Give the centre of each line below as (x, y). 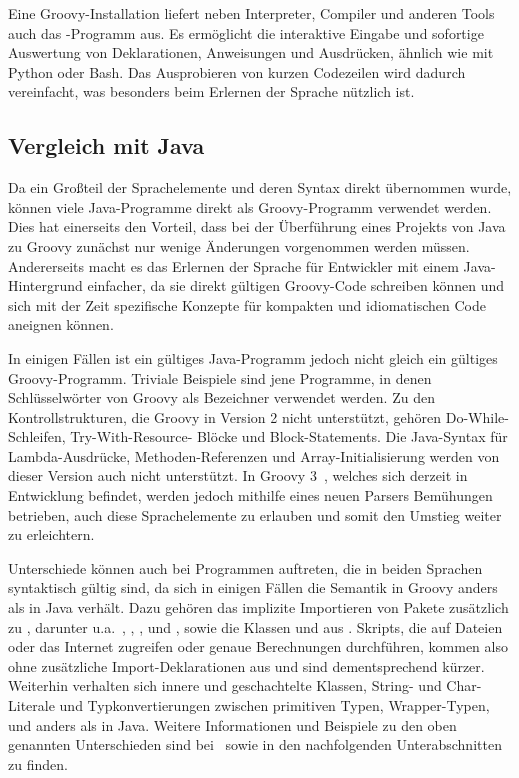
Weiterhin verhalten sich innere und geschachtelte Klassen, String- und (225, 685)
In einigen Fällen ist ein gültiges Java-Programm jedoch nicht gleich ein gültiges (253, 357)
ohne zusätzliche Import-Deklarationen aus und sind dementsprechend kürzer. (246, 665)
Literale (31, 705)
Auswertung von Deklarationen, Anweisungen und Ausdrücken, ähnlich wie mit (251, 52)
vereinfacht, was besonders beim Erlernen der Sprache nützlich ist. (211, 91)
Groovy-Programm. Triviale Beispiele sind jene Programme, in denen (220, 377)
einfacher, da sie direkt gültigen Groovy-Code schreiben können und (295, 285)
